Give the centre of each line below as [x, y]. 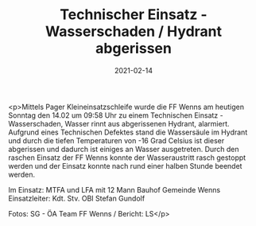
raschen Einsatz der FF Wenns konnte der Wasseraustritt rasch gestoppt [127, 158]
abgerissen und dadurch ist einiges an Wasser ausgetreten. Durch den [124, 149]
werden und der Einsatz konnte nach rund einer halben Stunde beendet [125, 166]
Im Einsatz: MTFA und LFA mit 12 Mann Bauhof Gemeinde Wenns [114, 189]
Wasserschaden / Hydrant [134, 31]
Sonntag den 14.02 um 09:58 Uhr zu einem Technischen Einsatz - [116, 115]
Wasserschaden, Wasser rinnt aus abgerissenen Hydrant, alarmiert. [119, 123]
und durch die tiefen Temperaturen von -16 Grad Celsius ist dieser [116, 140]
